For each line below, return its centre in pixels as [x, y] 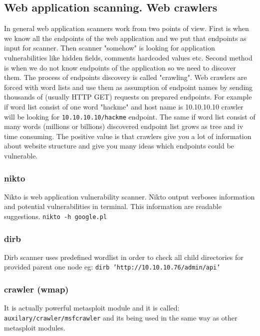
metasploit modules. [35, 327]
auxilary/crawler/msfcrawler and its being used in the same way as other [121, 317]
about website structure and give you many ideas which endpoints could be [119, 146]
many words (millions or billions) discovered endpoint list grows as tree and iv [124, 126]
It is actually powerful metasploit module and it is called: [92, 308]
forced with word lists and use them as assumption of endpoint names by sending [129, 87]
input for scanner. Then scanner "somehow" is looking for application [110, 48]
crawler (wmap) [36, 289]
